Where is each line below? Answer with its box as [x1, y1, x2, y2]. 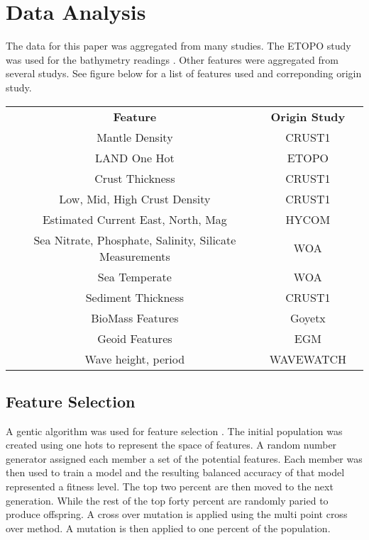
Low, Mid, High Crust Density [59, 190, 211, 207]
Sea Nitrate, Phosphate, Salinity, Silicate [33, 231, 236, 248]
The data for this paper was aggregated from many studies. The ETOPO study [6, 38, 351, 53]
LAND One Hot [95, 149, 175, 166]
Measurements [99, 247, 170, 264]
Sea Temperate [97, 268, 172, 285]
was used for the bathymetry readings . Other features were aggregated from [6, 52, 338, 67]
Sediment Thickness [85, 288, 184, 305]
